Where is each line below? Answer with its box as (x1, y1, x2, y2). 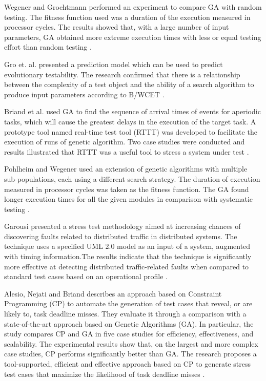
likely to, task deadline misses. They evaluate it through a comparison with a (4, 308, 247, 319)
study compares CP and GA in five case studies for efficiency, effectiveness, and (4, 328, 254, 339)
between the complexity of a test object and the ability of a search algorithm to (4, 79, 254, 90)
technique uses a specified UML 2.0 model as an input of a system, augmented (4, 241, 251, 251)
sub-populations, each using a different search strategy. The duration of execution (4, 173, 260, 184)
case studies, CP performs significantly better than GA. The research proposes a (4, 348, 257, 359)
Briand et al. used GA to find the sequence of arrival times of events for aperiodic (4, 106, 261, 117)
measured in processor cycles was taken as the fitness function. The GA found (4, 183, 249, 194)
